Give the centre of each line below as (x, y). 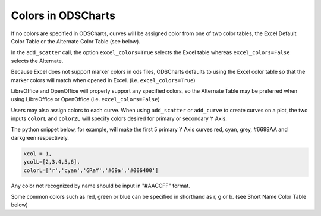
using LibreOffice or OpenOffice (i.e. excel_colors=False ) (85, 99)
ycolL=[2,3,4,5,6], (52, 162)
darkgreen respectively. (40, 137)
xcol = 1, (38, 154)
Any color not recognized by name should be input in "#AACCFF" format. (100, 186)
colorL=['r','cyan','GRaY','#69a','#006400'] (91, 170)
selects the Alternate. (37, 61)
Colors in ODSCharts (63, 15)
